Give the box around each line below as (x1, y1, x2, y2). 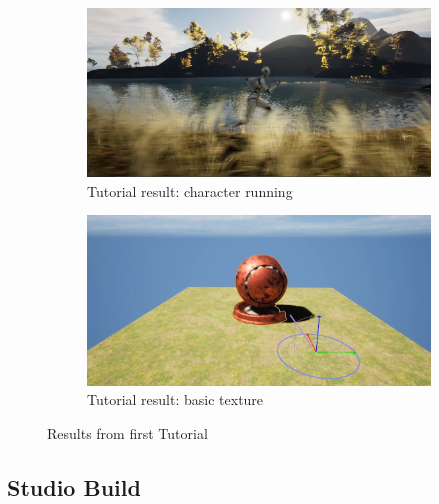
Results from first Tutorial (47, 422, 208, 443)
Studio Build (7, 471, 141, 502)
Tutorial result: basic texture (87, 389, 264, 410)
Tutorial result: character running (87, 180, 293, 201)
